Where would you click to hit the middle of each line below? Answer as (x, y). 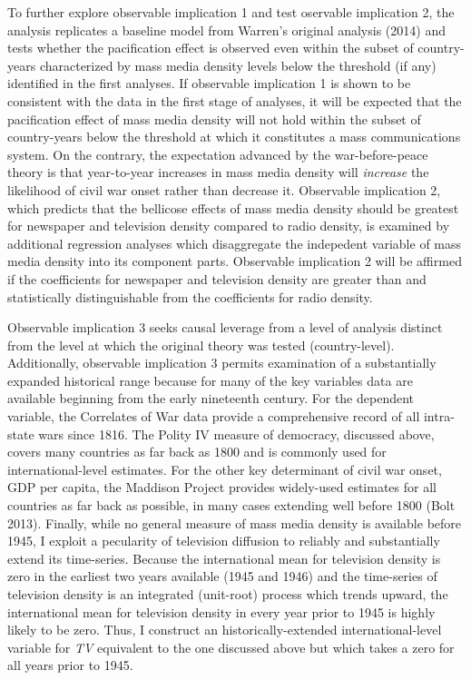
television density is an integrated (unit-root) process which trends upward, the (228, 594)
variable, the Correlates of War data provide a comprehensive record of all (214, 416)
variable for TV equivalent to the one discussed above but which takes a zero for (231, 647)
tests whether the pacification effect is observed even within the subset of (211, 48)
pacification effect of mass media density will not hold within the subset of (214, 118)
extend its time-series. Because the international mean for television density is (224, 558)
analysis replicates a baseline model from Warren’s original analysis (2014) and (226, 30)
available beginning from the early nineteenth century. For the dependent (211, 398)
